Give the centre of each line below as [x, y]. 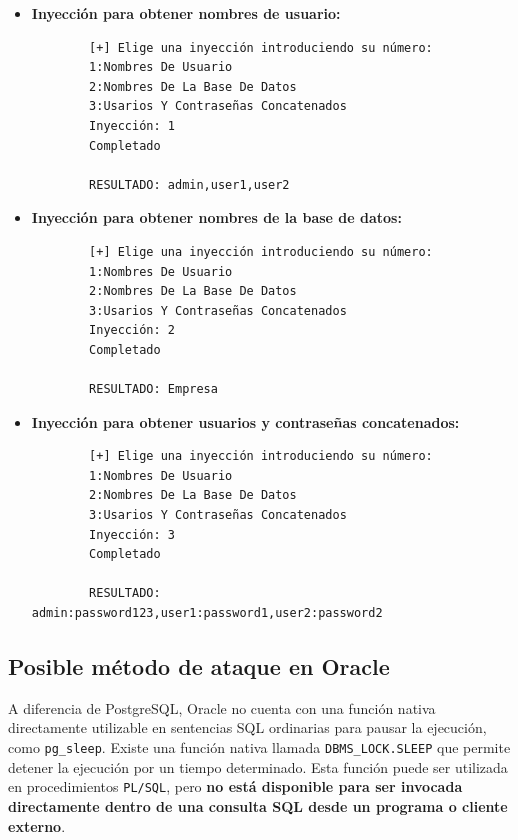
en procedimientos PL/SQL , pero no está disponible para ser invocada [235, 786]
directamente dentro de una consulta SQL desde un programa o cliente [258, 805]
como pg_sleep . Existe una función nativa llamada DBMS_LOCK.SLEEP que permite [259, 747]
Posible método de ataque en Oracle [199, 666]
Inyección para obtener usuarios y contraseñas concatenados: [245, 421]
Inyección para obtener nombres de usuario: [186, 13]
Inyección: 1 [132, 125]
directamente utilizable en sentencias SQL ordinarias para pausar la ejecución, [247, 727]
